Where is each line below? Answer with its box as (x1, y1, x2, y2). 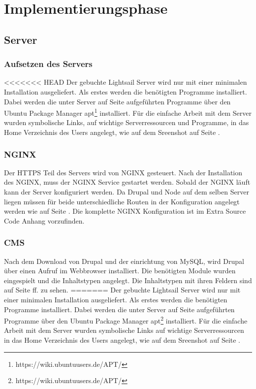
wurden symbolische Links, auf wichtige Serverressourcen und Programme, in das (4, 117, 249, 128)
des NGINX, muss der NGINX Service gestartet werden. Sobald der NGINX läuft (4, 177, 251, 187)
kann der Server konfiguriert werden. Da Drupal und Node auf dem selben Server (4, 187, 249, 196)
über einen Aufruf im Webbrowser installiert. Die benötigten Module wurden (4, 265, 236, 276)
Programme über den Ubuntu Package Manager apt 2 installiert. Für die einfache (4, 314, 248, 325)
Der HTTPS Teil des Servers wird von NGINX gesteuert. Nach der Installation (4, 167, 243, 177)
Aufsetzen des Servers (4, 58, 93, 70)
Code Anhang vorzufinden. (4, 215, 85, 226)
